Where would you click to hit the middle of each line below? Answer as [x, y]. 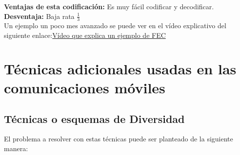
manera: [16, 148]
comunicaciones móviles [85, 87]
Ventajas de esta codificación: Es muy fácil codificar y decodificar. [109, 6]
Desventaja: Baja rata [39, 16]
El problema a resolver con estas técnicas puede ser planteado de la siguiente [119, 139]
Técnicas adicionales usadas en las [120, 68]
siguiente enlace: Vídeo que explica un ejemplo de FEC [85, 35]
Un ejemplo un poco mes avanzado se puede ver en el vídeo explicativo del [115, 26]
